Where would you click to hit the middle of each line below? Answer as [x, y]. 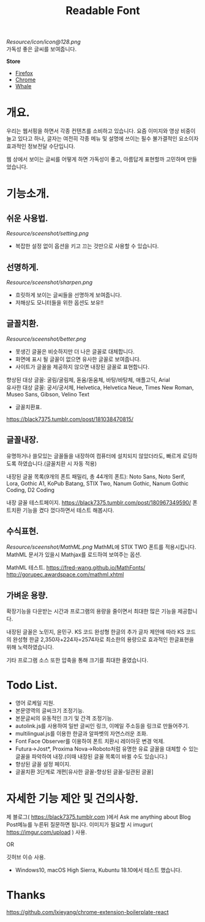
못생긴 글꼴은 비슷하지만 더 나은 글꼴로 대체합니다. [75, 351]
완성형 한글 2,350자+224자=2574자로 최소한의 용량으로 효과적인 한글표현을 [103, 639]
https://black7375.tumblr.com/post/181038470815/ [70, 419]
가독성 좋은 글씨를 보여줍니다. [42, 49]
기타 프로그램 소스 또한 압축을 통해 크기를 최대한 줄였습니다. [77, 660]
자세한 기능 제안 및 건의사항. [73, 799]
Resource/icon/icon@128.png [43, 42]
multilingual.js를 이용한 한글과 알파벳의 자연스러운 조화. [81, 734]
